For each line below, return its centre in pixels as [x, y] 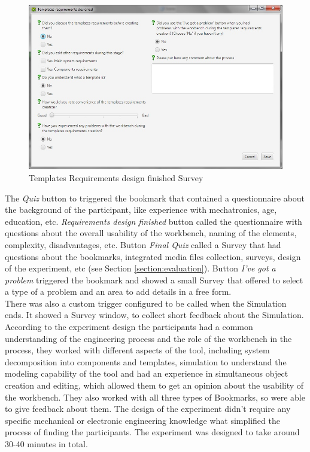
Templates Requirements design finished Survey [116, 177]
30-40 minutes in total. [46, 444]
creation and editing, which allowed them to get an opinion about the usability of [154, 385]
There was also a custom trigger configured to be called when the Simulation [146, 303]
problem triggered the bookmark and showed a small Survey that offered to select [154, 280]
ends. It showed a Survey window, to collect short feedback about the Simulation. [154, 315]
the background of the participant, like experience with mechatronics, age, [141, 210]
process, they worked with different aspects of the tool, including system [137, 350]
